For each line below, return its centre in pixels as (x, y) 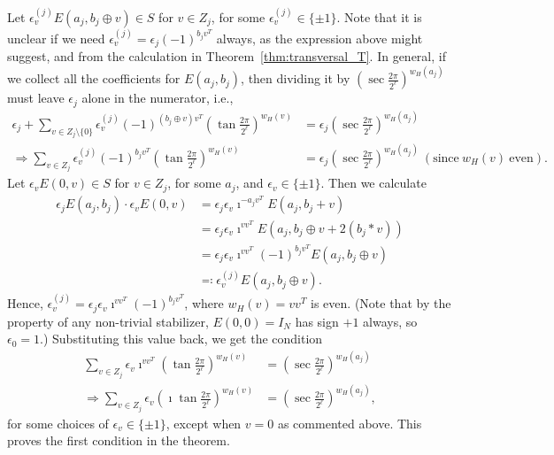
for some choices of (58, 423)
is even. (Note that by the (381, 303)
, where (204, 303)
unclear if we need (56, 38)
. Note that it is (379, 16)
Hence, (25, 303)
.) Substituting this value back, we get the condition (181, 339)
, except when (204, 423)
